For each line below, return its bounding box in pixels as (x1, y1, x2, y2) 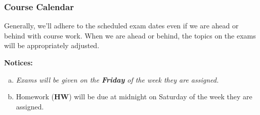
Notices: (4, 57, 33, 67)
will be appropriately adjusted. (4, 40, 100, 51)
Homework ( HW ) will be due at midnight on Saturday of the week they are (16, 91, 252, 102)
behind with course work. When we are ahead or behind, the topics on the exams (4, 30, 256, 41)
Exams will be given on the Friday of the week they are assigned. (16, 74, 219, 85)
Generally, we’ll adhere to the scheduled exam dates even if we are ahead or (4, 20, 239, 31)
